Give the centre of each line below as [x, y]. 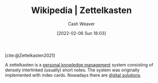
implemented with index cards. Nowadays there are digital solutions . [73, 75]
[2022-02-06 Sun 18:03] [81, 33]
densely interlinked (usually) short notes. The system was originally [72, 70]
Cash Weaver [81, 24]
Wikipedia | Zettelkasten [81, 10]
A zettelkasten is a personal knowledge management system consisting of [79, 65]
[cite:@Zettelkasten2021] [30, 55]
